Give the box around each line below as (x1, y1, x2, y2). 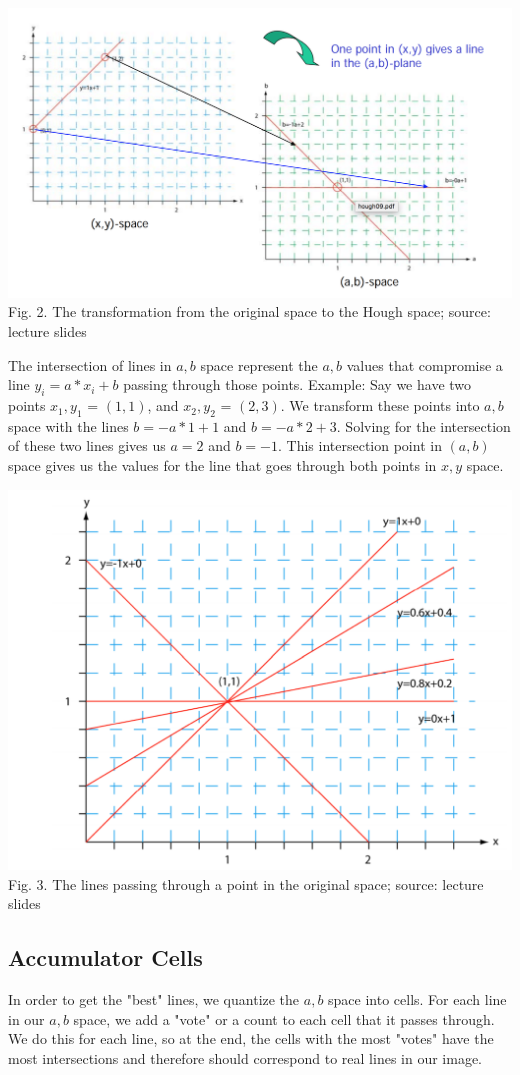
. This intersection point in (277, 435, 442, 456)
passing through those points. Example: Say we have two (123, 374, 472, 395)
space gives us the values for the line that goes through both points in (8, 455, 437, 476)
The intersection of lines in (8, 354, 172, 375)
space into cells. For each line (328, 989, 507, 1010)
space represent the (200, 354, 318, 375)
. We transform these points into (280, 395, 480, 416)
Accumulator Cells (8, 942, 203, 973)
